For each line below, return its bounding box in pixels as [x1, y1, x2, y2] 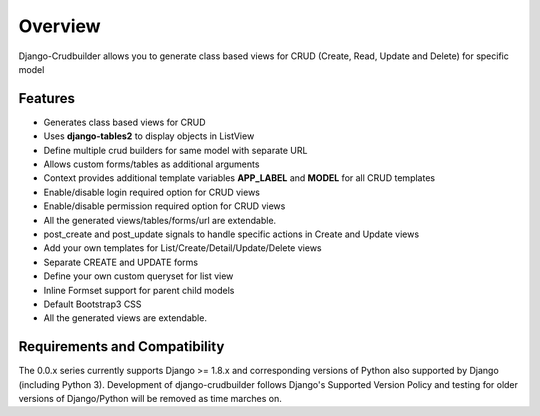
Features [18, 90, 75, 107]
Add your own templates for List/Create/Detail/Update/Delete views [43, 242, 322, 254]
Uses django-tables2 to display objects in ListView [43, 130, 255, 142]
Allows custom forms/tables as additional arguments [43, 158, 260, 170]
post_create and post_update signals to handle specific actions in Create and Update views [43, 228, 420, 240]
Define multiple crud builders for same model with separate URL [43, 144, 308, 156]
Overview [18, 15, 101, 37]
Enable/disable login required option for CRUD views [43, 186, 260, 198]
